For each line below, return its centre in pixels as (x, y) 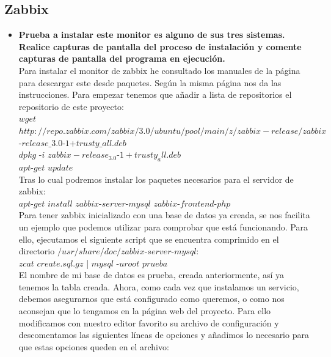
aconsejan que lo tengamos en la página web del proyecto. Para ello (145, 311)
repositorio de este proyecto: (71, 106)
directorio (37, 251)
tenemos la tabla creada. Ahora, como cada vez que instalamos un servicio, (159, 286)
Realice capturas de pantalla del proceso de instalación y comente (160, 46)
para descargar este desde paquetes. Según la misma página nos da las (150, 82)
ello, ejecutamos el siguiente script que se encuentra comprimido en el (149, 239)
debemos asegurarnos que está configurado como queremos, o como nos (151, 299)
